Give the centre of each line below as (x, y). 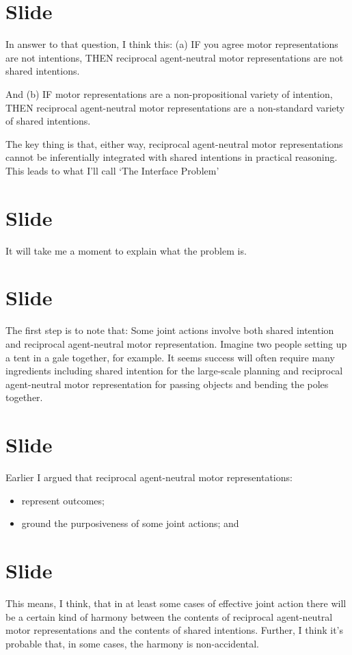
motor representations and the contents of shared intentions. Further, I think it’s (175, 630)
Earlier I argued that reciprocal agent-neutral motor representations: (149, 477)
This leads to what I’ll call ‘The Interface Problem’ (112, 170)
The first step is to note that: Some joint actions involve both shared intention (170, 330)
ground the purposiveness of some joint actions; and (130, 523)
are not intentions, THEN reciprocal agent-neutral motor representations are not (175, 57)
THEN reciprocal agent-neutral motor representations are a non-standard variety (175, 107)
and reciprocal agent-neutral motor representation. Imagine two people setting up (176, 343)
